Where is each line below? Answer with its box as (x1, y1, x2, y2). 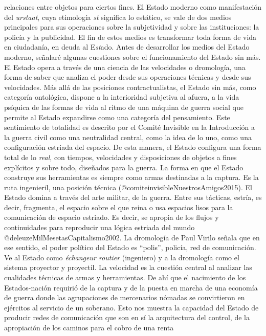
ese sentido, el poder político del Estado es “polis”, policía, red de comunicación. (4, 242, 256, 253)
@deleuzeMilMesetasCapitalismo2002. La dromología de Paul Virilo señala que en (4, 232, 260, 242)
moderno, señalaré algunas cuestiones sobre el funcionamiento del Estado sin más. (4, 51, 261, 62)
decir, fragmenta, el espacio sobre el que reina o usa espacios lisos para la (4, 201, 233, 212)
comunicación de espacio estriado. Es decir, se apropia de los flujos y (4, 212, 219, 222)
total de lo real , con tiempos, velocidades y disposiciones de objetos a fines (4, 151, 237, 162)
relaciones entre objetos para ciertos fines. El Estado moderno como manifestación (4, 2, 262, 12)
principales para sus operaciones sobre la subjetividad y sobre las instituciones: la (4, 21, 259, 32)
